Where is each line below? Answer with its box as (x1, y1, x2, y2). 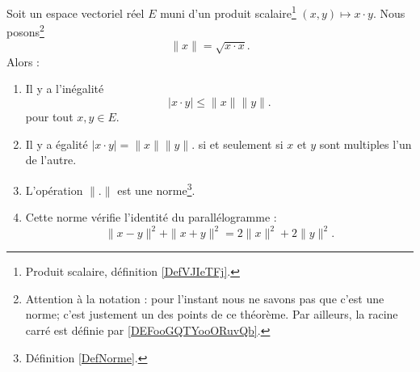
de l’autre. (25, 151, 77, 168)
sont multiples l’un (319, 135, 412, 152)
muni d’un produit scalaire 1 (160, 2, 296, 21)
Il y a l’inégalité (25, 80, 104, 97)
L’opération (25, 181, 83, 198)
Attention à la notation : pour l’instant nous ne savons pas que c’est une (25, 290, 384, 306)
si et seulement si (198, 135, 283, 152)
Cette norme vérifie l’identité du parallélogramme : (25, 209, 277, 226)
